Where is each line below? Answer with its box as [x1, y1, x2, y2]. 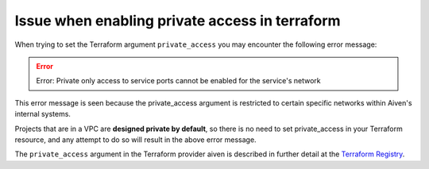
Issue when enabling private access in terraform [14, 12, 341, 29]
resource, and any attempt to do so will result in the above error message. [14, 135, 257, 144]
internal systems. [14, 109, 71, 119]
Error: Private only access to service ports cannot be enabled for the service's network [36, 76, 321, 86]
